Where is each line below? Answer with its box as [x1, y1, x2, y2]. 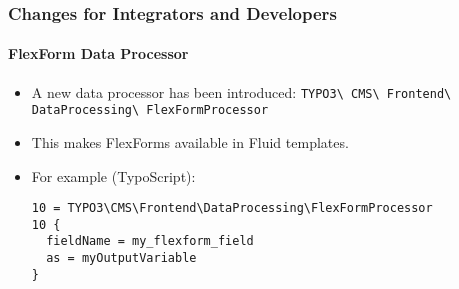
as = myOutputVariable [46, 251, 197, 266]
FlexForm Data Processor [8, 43, 189, 64]
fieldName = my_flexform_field [46, 234, 254, 249]
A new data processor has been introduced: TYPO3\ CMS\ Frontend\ [31, 81, 452, 102]
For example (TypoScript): [31, 165, 196, 186]
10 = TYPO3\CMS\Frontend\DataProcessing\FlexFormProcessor [31, 201, 433, 216]
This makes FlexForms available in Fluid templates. [31, 131, 349, 152]
